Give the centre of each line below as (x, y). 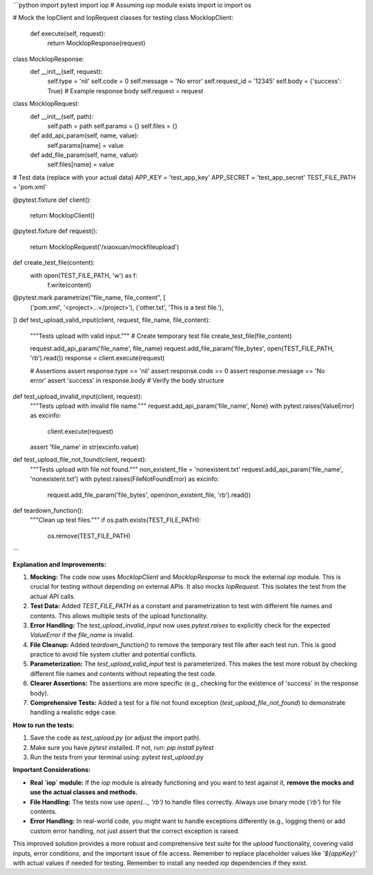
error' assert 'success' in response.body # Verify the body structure (127, 381)
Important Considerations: (52, 770)
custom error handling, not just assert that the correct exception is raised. (135, 831)
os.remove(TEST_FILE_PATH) (89, 536)
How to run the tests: (44, 725)
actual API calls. (53, 596)
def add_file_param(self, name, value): (85, 155)
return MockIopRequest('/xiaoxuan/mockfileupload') (105, 247)
